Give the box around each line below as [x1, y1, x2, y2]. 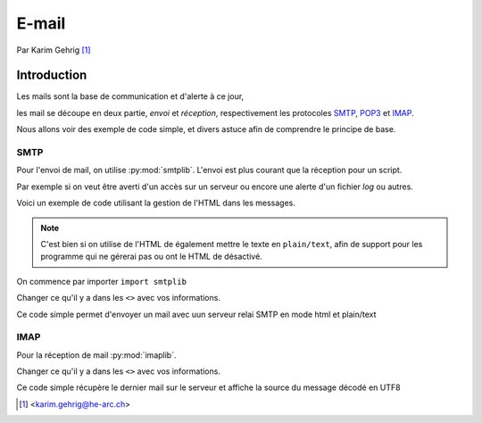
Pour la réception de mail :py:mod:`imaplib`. [16, 349, 177, 361]
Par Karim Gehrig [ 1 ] [16, 45, 91, 55]
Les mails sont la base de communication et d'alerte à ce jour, [16, 91, 245, 102]
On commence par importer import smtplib [16, 276, 187, 286]
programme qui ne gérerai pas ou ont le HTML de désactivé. [40, 251, 262, 262]
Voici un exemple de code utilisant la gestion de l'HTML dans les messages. [16, 197, 296, 209]
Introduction [16, 68, 87, 83]
